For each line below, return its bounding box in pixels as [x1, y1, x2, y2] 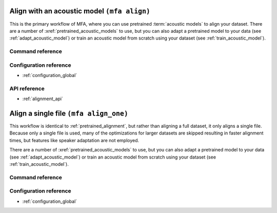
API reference [9, 85, 45, 92]
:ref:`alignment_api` [22, 95, 64, 102]
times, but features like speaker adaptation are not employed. [9, 137, 140, 143]
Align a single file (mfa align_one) [9, 109, 128, 118]
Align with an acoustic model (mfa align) [9, 7, 151, 15]
